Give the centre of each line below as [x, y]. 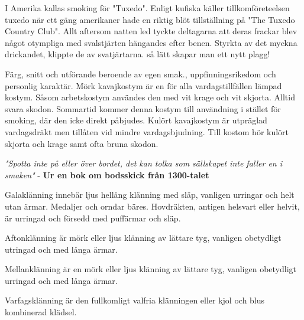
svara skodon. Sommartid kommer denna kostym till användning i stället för [143, 108]
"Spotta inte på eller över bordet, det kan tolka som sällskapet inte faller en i [144, 163]
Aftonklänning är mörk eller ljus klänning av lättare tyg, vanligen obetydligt [143, 238]
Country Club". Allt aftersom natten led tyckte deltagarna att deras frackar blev [151, 31]
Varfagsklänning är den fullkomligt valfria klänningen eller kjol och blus [135, 300]
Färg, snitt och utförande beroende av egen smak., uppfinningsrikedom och [140, 74]
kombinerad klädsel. [41, 312]
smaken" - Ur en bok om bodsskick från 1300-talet [107, 174]
